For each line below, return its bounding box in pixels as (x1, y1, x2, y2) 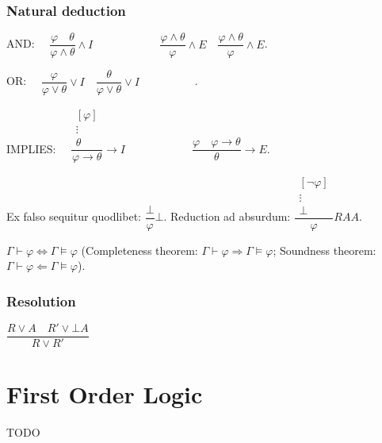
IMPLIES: (6, 140, 56, 156)
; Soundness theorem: (273, 241, 376, 258)
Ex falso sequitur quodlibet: (6, 208, 141, 224)
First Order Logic (6, 378, 203, 410)
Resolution (6, 291, 76, 310)
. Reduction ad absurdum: (163, 208, 291, 224)
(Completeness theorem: (81, 241, 198, 258)
